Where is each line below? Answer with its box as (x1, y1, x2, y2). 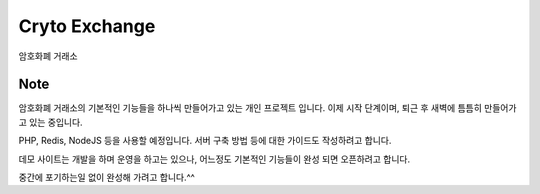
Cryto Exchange (18, 15, 156, 37)
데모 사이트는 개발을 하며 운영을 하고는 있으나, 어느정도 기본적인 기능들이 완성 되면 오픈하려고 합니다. (18, 153, 410, 165)
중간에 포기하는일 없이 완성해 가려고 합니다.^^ (18, 171, 195, 184)
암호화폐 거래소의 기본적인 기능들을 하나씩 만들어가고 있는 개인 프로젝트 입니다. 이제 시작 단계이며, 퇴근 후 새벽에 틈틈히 (18, 102, 482, 114)
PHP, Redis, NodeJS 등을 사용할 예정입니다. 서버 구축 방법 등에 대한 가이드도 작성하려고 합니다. (18, 135, 392, 147)
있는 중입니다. (28, 116, 84, 128)
